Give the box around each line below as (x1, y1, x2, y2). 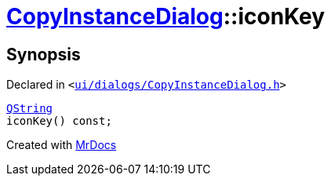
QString (6, 102, 53, 115)
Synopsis (6, 44, 81, 64)
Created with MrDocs (6, 138, 117, 152)
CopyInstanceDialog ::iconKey (6, 3, 326, 30)
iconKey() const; (6, 115, 112, 128)
